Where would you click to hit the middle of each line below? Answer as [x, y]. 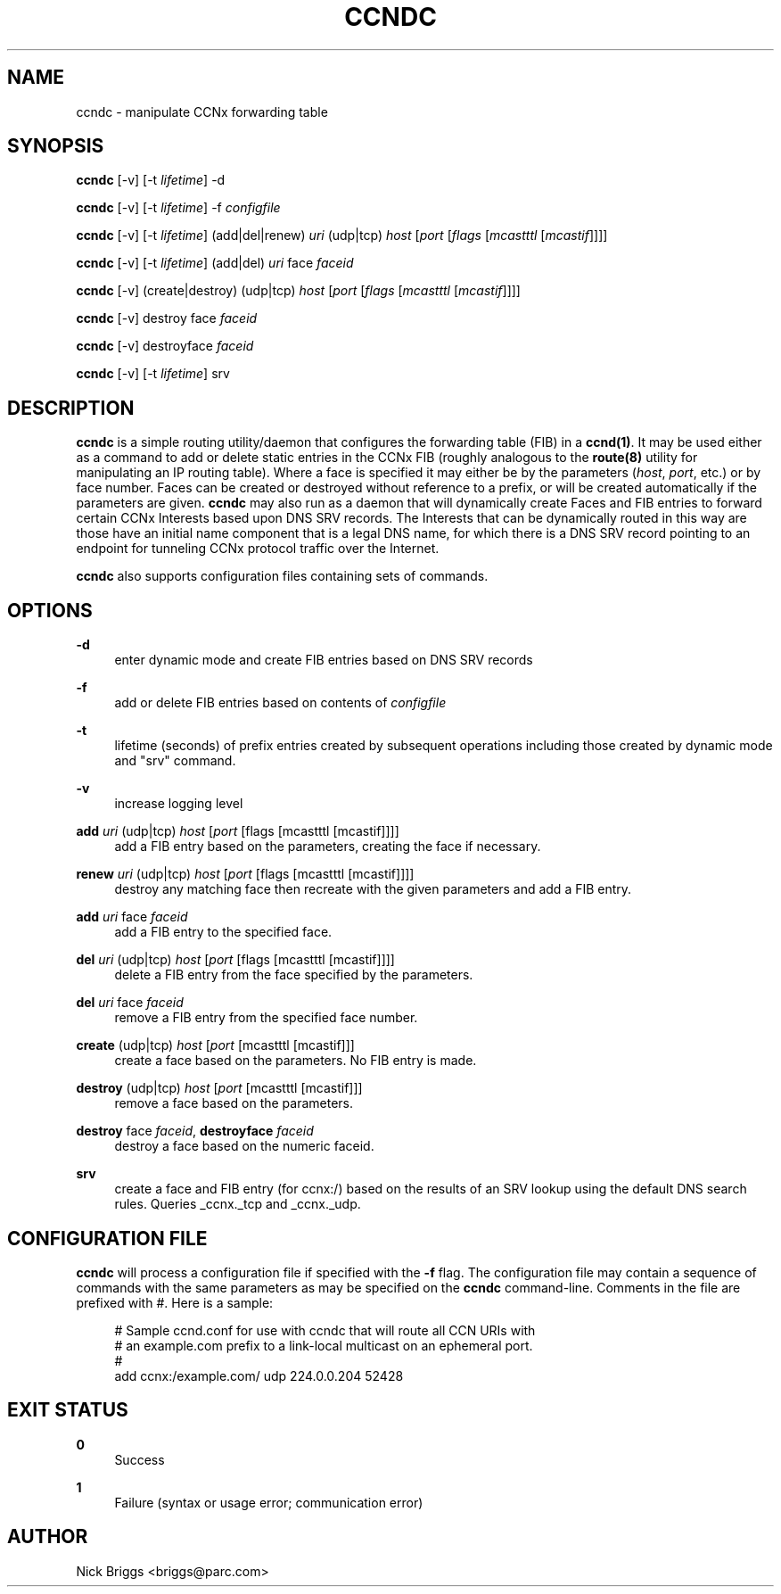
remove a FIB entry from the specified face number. [266, 1018]
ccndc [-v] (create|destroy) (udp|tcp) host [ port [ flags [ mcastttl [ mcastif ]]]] [298, 291]
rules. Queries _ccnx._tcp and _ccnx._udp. [238, 1204]
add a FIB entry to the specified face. [223, 932]
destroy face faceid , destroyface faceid [195, 1131]
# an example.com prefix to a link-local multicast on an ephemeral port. [324, 1345]
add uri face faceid [132, 917]
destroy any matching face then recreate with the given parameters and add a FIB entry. [373, 889]
